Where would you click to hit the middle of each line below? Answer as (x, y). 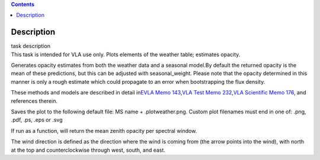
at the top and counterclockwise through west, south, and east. (88, 150)
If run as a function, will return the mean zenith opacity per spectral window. (104, 130)
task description (31, 46)
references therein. (34, 101)
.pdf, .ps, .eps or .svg (37, 120)
